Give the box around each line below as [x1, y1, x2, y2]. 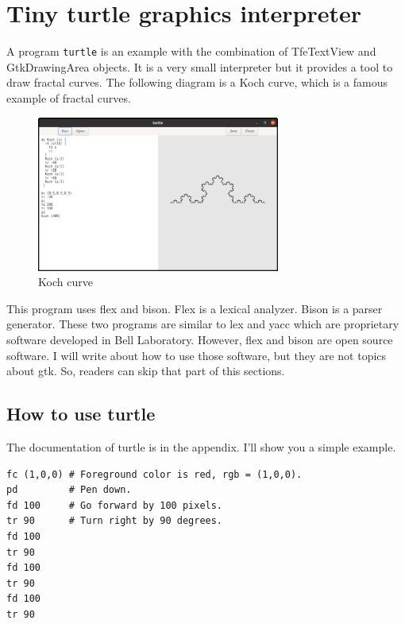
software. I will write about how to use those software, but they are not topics [6, 347, 387, 363]
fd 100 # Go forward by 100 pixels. [6, 499, 223, 511]
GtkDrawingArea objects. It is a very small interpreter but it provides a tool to [6, 58, 393, 75]
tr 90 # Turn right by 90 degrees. [6, 515, 223, 527]
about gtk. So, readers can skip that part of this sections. [6, 362, 285, 379]
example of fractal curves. [6, 89, 131, 106]
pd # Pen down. [6, 484, 132, 496]
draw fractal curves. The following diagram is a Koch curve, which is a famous [6, 74, 388, 91]
